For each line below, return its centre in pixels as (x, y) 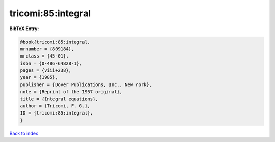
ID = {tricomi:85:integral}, (57, 113)
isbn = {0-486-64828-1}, (51, 63)
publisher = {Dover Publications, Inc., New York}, (86, 84)
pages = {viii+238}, (46, 70)
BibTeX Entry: (24, 29)
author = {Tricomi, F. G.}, (55, 106)
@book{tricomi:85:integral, (55, 42)
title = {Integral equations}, (59, 99)
